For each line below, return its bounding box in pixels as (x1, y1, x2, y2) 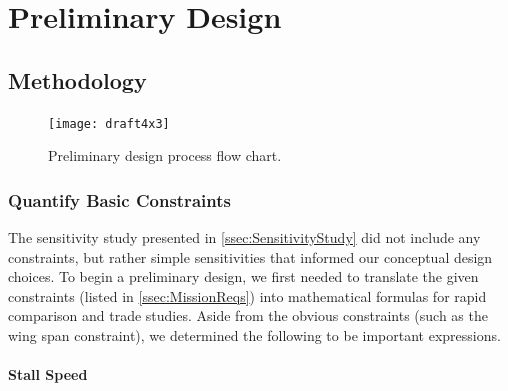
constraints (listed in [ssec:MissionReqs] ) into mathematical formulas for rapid (8, 285, 487, 306)
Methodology (8, 64, 147, 95)
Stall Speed (8, 364, 88, 385)
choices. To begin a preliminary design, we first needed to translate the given (8, 266, 479, 287)
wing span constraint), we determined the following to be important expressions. (8, 325, 501, 346)
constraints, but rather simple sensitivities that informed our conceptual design (8, 246, 493, 267)
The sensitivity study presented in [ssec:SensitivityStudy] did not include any (8, 227, 481, 248)
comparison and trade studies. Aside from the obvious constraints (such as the (8, 305, 488, 326)
